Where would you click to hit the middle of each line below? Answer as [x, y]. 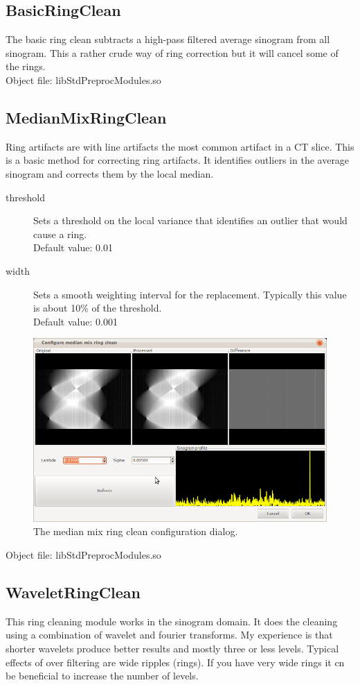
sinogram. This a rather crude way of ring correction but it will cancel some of [172, 52]
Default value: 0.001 [75, 321]
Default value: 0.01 [73, 247]
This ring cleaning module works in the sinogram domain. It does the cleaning [172, 621]
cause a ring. [60, 234]
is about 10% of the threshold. [98, 308]
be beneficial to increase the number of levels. [102, 676]
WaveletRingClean [73, 592]
